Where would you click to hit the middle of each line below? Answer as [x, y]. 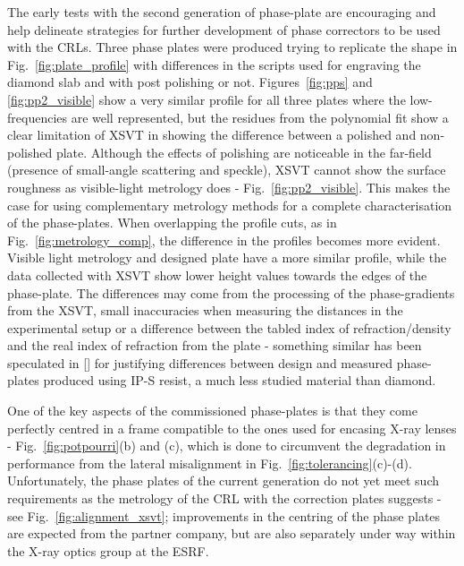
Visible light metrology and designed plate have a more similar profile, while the [227, 257]
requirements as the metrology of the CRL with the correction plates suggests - [224, 498]
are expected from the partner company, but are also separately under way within [232, 533]
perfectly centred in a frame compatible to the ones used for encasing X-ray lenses [232, 428]
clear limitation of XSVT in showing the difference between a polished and [212, 135]
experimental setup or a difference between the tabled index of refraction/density [229, 327]
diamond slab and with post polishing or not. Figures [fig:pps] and [190, 82]
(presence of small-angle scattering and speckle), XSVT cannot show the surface [227, 170]
